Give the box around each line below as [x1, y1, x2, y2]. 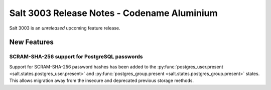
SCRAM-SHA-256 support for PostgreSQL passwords [9, 53, 143, 60]
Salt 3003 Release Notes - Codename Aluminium [9, 7, 218, 18]
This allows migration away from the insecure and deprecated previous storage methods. [9, 77, 194, 83]
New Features [9, 38, 54, 46]
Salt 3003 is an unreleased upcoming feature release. [9, 25, 120, 31]
